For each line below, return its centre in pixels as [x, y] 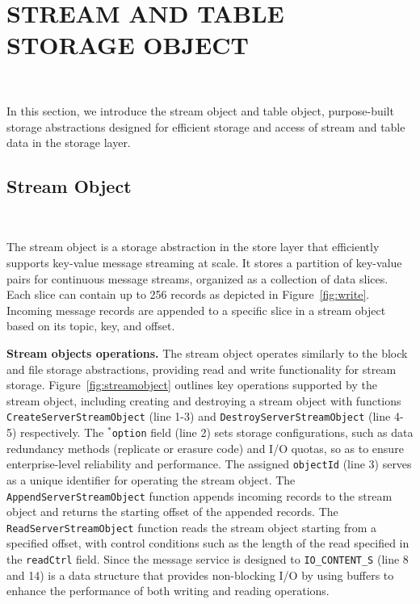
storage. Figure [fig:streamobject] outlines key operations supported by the [192, 385]
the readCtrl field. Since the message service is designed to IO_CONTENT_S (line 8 [208, 559]
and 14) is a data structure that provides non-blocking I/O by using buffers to [200, 575]
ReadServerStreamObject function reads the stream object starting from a [192, 527]
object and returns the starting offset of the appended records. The [172, 512]
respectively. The [62, 432]
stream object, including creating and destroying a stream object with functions [204, 400]
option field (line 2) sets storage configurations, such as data [262, 432]
